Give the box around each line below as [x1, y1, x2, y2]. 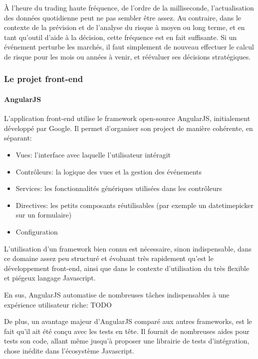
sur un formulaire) [15, 209, 72, 220]
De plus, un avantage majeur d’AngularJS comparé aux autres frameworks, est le [4, 316, 252, 326]
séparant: [4, 132, 32, 143]
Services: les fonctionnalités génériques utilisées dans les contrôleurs [15, 183, 222, 193]
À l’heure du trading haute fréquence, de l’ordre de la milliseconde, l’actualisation [4, 2, 254, 12]
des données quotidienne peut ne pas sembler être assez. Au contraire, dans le [4, 12, 242, 22]
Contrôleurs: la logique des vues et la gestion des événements [15, 166, 202, 176]
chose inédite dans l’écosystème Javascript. [4, 345, 135, 355]
